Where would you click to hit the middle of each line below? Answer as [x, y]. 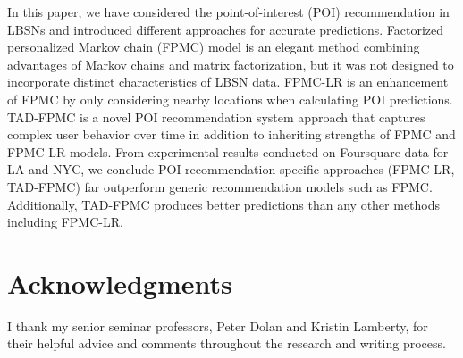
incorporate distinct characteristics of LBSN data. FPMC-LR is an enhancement [228, 82]
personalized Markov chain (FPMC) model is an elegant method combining [214, 47]
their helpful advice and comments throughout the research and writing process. [227, 343]
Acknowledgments [120, 283]
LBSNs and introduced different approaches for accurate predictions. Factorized [225, 29]
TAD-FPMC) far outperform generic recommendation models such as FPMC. [220, 186]
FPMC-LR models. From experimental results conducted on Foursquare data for [228, 151]
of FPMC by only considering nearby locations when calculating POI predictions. [230, 99]
